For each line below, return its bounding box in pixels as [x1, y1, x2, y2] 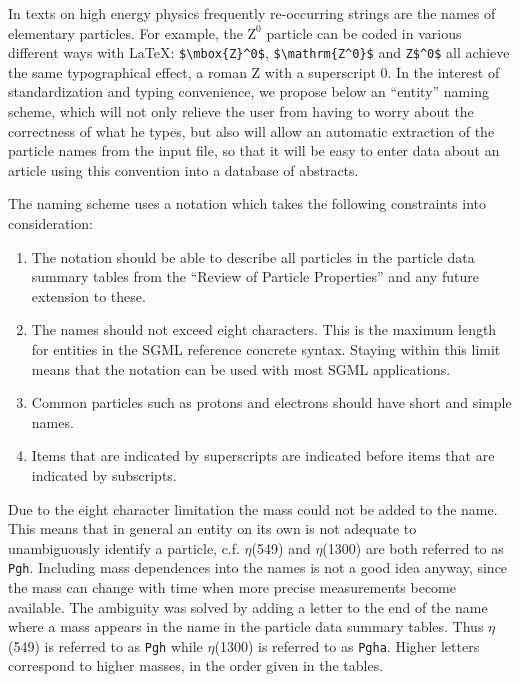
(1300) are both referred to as [322, 537, 504, 558]
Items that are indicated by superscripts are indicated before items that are [31, 445, 495, 466]
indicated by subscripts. [31, 464, 177, 485]
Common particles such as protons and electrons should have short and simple [31, 392, 512, 413]
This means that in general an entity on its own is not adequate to [8, 518, 417, 539]
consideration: [8, 213, 93, 233]
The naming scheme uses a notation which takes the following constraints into [8, 193, 487, 214]
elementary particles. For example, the [8, 22, 243, 43]
